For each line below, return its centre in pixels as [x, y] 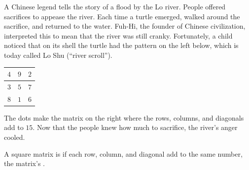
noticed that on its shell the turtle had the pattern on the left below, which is [121, 45]
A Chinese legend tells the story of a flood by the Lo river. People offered [115, 6]
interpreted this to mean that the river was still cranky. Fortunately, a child [118, 35]
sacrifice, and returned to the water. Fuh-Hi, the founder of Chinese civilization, [125, 26]
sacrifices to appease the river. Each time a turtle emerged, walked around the [122, 16]
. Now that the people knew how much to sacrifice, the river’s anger [135, 127]
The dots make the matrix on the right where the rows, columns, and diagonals [124, 117]
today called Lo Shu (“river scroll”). [58, 55]
